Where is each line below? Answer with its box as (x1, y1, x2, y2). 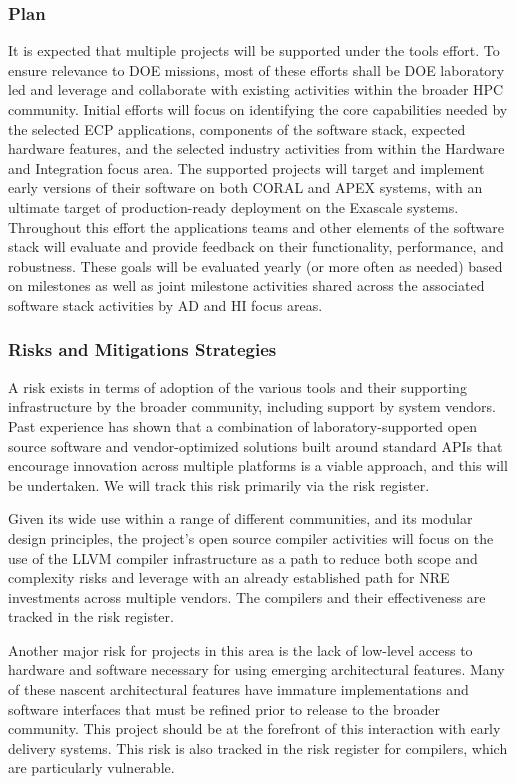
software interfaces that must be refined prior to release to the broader (8, 698, 440, 719)
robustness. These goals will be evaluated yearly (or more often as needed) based (8, 255, 503, 276)
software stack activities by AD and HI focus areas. (8, 294, 323, 315)
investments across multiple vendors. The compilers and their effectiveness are (8, 586, 486, 607)
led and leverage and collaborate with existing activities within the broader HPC (8, 79, 504, 100)
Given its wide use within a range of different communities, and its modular (8, 508, 473, 529)
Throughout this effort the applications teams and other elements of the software (8, 216, 504, 237)
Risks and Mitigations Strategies (8, 337, 277, 362)
